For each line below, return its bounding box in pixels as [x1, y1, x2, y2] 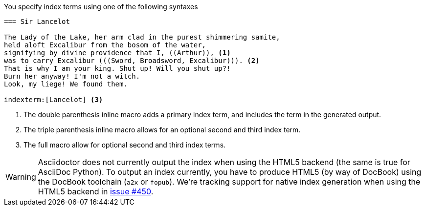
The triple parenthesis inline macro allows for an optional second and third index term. [23, 126, 301, 134]
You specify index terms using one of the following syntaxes [4, 2, 198, 11]
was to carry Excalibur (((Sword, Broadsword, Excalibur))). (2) [4, 57, 260, 64]
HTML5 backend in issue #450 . [38, 187, 154, 196]
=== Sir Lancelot [4, 18, 70, 25]
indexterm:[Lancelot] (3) [4, 96, 103, 104]
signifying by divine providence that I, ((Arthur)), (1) [4, 49, 231, 57]
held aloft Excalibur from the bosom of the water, [4, 41, 206, 49]
